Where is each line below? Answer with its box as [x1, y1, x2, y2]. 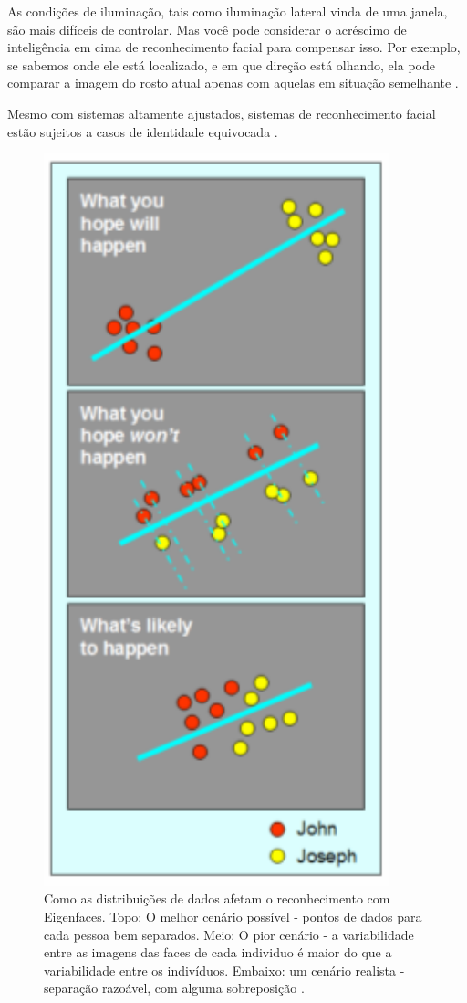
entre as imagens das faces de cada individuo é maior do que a [44, 943, 392, 962]
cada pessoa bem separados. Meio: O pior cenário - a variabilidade [44, 924, 414, 944]
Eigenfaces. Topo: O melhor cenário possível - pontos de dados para [44, 907, 422, 926]
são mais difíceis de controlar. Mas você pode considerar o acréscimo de [7, 19, 407, 38]
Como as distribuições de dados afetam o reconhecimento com [44, 889, 390, 908]
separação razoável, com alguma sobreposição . [44, 978, 305, 998]
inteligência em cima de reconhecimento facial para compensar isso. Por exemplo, [7, 37, 461, 57]
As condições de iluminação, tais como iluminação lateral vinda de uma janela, [7, 2, 448, 20]
